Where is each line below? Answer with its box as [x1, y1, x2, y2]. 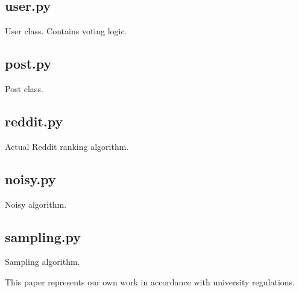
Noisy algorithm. [5, 197, 67, 210]
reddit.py [5, 111, 63, 130]
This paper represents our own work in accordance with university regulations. [5, 275, 295, 288]
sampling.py [5, 227, 81, 246]
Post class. [5, 82, 43, 95]
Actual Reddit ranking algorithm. [5, 140, 129, 152]
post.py [5, 54, 52, 73]
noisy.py [5, 169, 56, 188]
